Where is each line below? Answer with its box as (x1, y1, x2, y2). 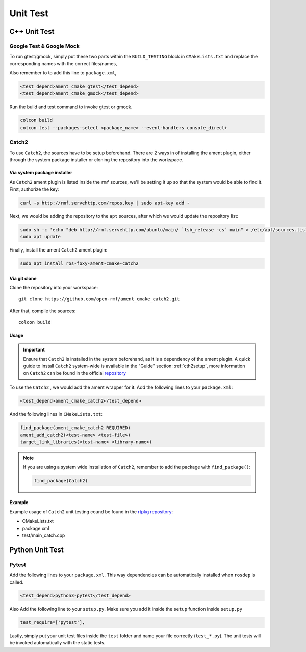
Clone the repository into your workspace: (9, 285, 98, 291)
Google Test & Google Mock (9, 42, 80, 49)
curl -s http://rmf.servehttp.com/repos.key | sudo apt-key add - (20, 199, 190, 206)
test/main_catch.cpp (22, 532, 65, 538)
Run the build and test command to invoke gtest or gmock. (9, 104, 133, 110)
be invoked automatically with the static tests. (9, 640, 106, 646)
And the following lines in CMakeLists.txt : (9, 411, 103, 417)
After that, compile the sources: (9, 308, 76, 314)
